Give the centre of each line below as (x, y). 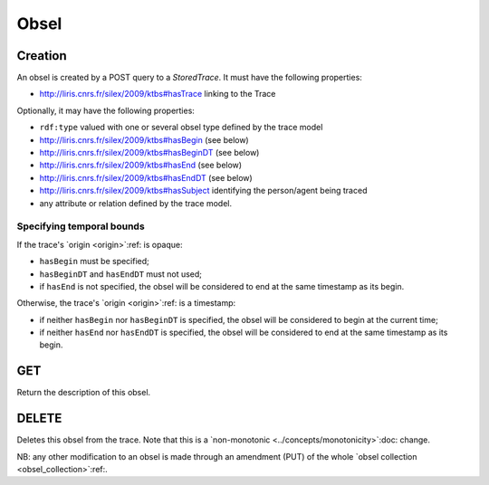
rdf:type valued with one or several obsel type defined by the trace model (181, 128)
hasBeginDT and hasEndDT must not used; (121, 274)
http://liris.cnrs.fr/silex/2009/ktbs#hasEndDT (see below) (146, 177)
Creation (42, 56)
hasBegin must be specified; (94, 262)
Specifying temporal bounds (81, 226)
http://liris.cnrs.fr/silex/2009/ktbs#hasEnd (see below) (141, 165)
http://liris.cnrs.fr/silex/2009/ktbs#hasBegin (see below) (144, 139)
